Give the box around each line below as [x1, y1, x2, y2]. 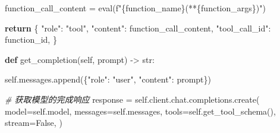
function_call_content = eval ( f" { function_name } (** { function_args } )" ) [5, 2, 266, 14]
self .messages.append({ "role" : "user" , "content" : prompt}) [5, 73, 211, 85]
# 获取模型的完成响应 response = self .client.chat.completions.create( [5, 93, 260, 105]
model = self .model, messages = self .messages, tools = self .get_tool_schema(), [5, 104, 276, 117]
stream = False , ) [5, 116, 62, 129]
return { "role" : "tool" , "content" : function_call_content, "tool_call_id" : [5, 21, 271, 34]
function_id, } [5, 33, 57, 46]
